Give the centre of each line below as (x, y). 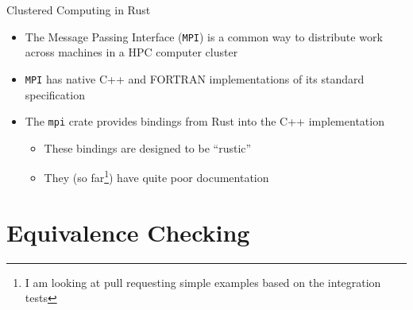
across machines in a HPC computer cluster (131, 52)
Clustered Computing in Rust (79, 10)
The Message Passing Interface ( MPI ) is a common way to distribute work (204, 36)
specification (55, 94)
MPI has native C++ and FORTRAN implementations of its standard (195, 78)
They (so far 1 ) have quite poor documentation (156, 176)
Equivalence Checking (128, 232)
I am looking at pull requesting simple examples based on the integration (203, 282)
